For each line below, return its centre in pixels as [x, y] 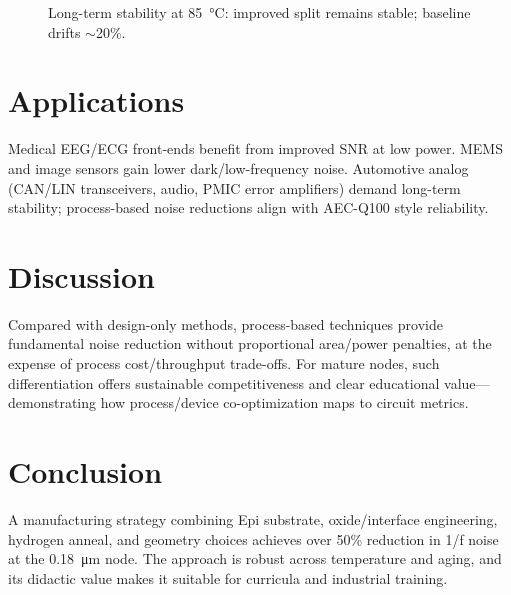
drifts [64, 31]
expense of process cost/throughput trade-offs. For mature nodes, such [224, 363]
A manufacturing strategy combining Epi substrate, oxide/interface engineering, [253, 518]
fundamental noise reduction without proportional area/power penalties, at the [250, 343]
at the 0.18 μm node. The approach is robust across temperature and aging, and [255, 558]
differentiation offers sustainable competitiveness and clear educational [224, 382]
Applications [96, 100]
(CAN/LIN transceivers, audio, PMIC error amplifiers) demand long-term [234, 187]
